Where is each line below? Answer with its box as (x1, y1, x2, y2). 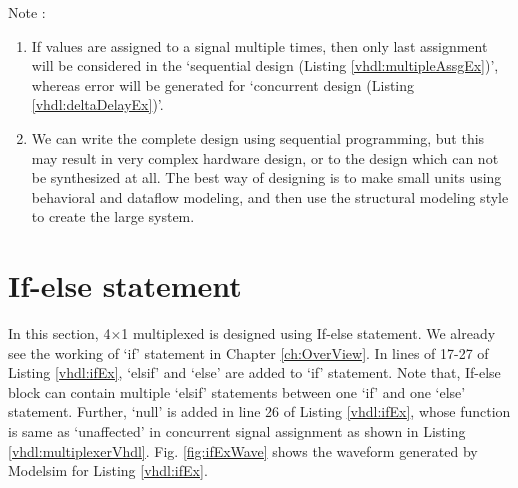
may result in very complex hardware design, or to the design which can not (31, 147, 499, 168)
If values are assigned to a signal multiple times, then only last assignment (31, 35, 488, 56)
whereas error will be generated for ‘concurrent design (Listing (31, 74, 415, 95)
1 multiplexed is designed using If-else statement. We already (121, 323, 496, 344)
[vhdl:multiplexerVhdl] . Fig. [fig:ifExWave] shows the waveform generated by (8, 440, 478, 461)
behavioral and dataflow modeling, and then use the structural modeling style (31, 186, 509, 207)
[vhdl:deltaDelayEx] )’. (31, 94, 164, 115)
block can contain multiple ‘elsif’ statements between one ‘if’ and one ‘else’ (8, 381, 466, 402)
